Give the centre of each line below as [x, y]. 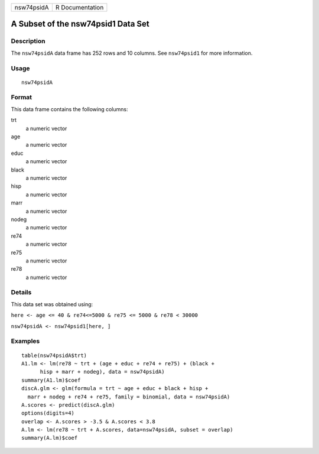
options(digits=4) [48, 413]
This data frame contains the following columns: [69, 109]
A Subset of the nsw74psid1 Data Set [80, 24]
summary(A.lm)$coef [50, 438]
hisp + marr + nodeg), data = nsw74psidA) [102, 372]
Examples [25, 341]
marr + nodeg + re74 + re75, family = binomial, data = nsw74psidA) [129, 397]
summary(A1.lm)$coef [51, 380]
